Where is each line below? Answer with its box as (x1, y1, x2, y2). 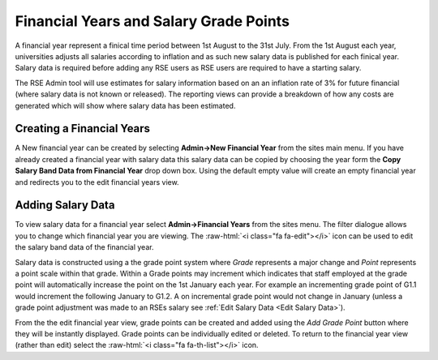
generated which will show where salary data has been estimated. (15, 101, 236, 110)
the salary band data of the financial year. (15, 242, 154, 252)
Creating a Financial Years (15, 122, 150, 135)
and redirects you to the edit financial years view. (15, 177, 179, 186)
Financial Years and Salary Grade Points (15, 12, 290, 30)
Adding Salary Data (15, 199, 115, 212)
